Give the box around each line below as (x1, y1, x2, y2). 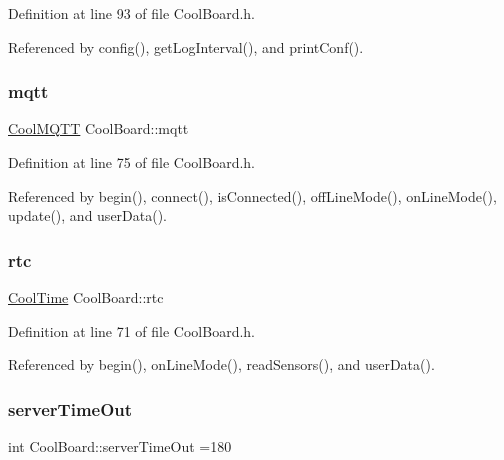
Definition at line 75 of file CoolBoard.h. (8, 152, 256, 172)
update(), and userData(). (8, 205, 168, 226)
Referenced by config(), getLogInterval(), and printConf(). (8, 36, 364, 57)
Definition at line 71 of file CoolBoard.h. (8, 320, 256, 341)
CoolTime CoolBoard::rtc (8, 287, 164, 307)
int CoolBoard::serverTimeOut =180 (8, 436, 232, 456)
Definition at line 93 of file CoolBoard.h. (8, 3, 256, 23)
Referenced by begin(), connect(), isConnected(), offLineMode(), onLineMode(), (8, 185, 497, 206)
